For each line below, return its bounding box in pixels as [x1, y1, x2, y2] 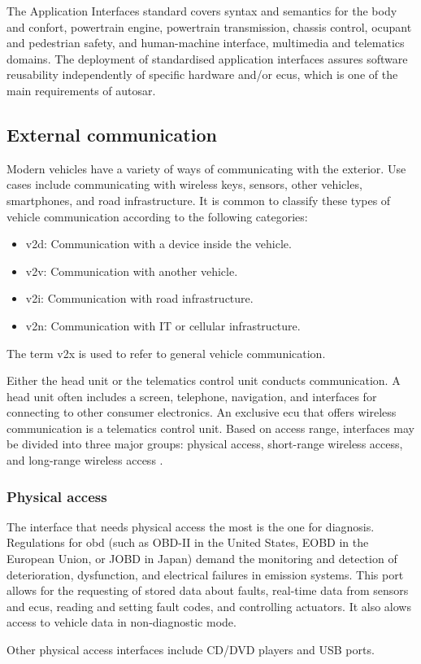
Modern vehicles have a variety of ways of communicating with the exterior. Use [7, 159, 406, 177]
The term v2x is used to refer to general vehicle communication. [7, 344, 326, 361]
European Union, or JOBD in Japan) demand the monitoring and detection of [7, 550, 397, 567]
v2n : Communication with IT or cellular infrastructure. [25, 317, 301, 334]
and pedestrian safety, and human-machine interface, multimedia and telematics [7, 34, 405, 51]
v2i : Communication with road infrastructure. [25, 290, 254, 307]
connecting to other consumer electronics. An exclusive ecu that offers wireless [7, 404, 397, 421]
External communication [7, 121, 217, 146]
